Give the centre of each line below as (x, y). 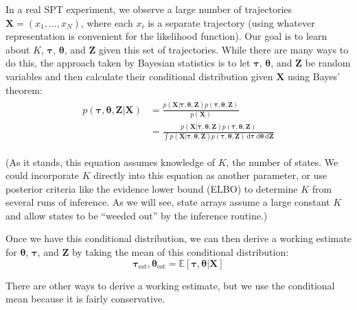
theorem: (24, 90)
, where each (107, 22)
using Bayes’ (314, 76)
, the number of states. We (282, 162)
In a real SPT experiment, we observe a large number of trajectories (149, 9)
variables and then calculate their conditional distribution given (139, 76)
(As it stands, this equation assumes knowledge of (111, 162)
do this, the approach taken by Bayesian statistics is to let (128, 63)
